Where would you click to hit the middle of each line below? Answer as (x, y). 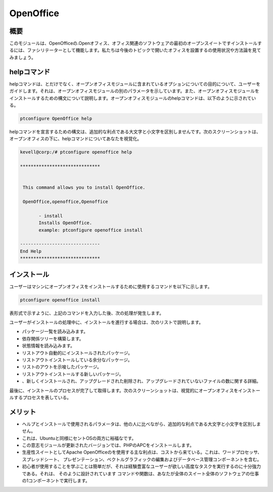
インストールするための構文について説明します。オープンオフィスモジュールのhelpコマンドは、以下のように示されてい (133, 98)
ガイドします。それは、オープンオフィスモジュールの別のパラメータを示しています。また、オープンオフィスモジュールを (134, 91)
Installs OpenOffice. (65, 223)
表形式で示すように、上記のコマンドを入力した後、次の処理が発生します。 (87, 313)
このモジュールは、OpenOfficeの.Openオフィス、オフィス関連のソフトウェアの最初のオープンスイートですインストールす (136, 43)
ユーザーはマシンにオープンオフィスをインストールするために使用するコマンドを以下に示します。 (111, 286)
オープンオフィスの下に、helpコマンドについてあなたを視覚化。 (76, 139)
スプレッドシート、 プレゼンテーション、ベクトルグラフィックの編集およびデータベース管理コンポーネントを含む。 (142, 459)
